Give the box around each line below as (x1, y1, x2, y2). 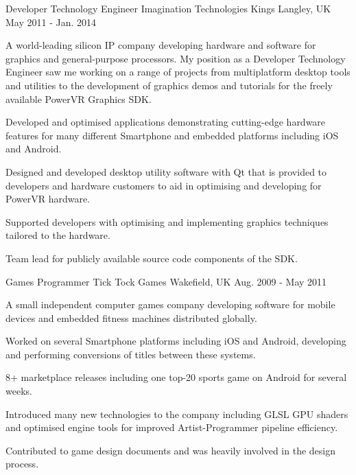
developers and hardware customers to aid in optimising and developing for (5, 178, 322, 192)
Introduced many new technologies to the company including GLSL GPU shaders (5, 406, 348, 421)
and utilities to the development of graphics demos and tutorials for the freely (5, 78, 333, 92)
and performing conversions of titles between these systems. (5, 347, 256, 361)
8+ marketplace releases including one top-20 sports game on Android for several (5, 370, 347, 384)
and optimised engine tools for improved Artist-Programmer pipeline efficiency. (5, 420, 338, 435)
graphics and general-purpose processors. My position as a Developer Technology (5, 51, 346, 65)
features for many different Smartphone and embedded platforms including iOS (5, 128, 339, 142)
